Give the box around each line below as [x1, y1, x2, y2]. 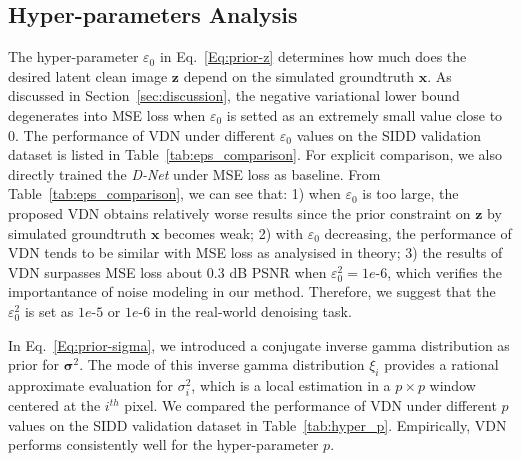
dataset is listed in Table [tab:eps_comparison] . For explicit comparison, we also [8, 144, 502, 165]
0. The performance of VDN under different [8, 124, 276, 145]
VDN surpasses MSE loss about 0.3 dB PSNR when [8, 261, 327, 282]
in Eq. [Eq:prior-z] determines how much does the [159, 46, 467, 67]
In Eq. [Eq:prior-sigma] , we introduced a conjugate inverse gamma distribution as [8, 334, 510, 355]
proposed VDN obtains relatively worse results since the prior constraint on [8, 202, 471, 223]
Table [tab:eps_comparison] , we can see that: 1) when [8, 183, 341, 204]
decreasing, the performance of [324, 222, 512, 243]
